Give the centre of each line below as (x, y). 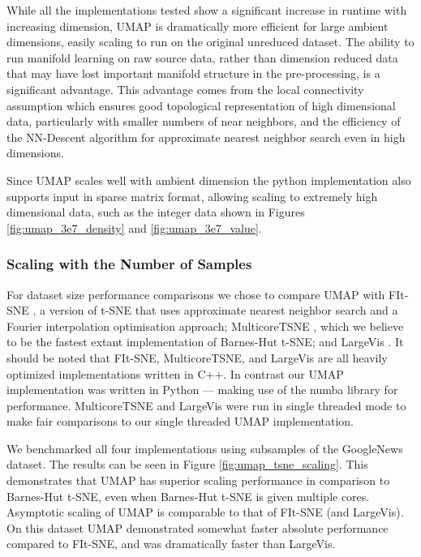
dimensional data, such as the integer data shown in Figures (156, 212)
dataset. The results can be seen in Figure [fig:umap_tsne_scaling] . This (187, 464)
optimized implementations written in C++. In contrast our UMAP (175, 373)
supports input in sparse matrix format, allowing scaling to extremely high (192, 196)
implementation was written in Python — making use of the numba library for (202, 390)
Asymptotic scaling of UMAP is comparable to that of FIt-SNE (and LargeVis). (205, 512)
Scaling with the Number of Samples (129, 264)
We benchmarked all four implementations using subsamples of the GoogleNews (205, 448)
